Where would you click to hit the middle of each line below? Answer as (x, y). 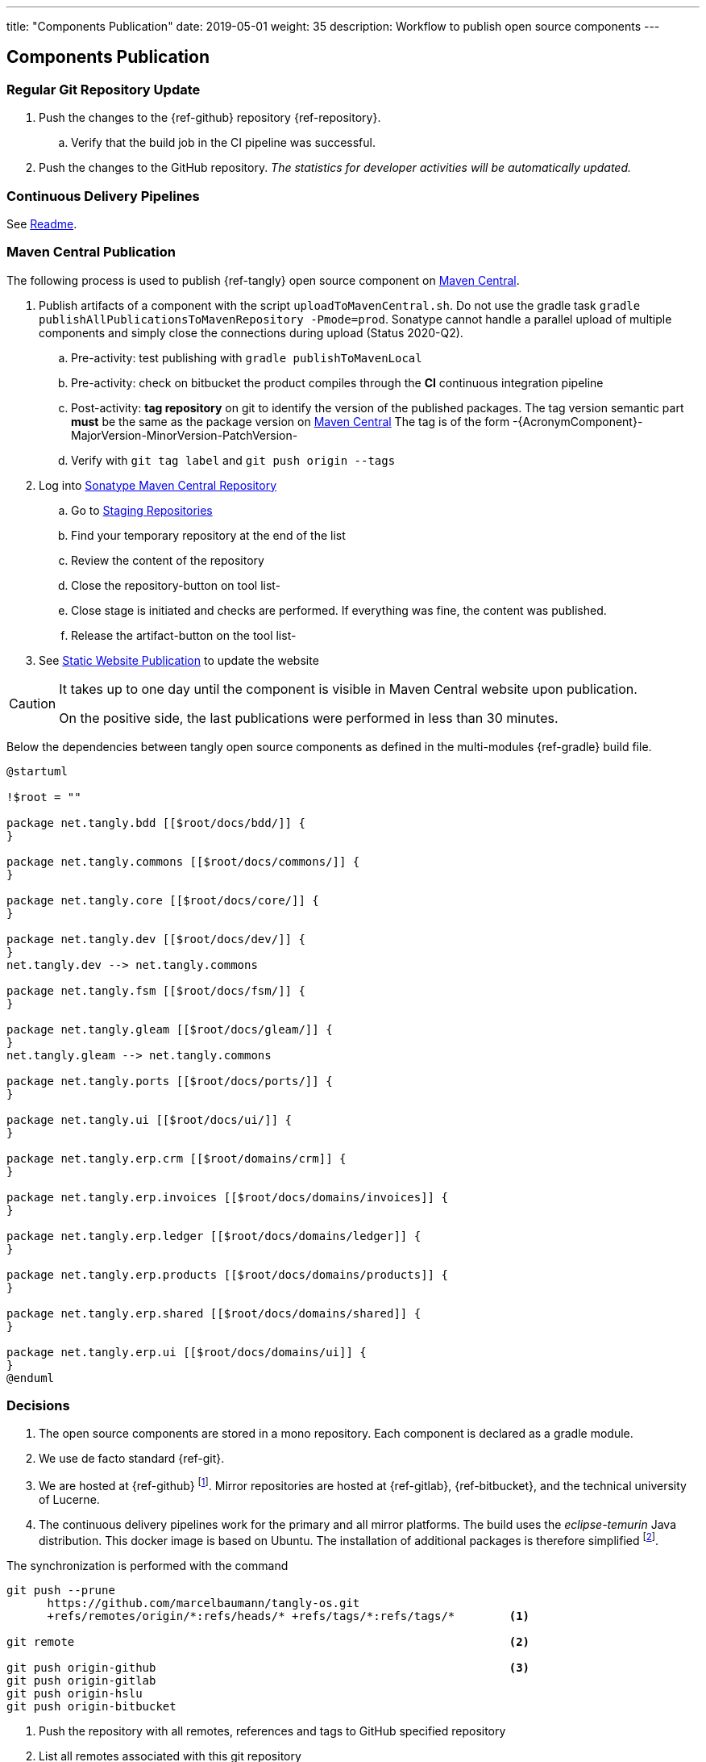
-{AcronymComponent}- (578, 421)
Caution (33, 703)
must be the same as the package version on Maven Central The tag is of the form (291, 421)
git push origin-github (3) (268, 1667)
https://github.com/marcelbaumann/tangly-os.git (203, 1603)
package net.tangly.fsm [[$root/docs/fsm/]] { (156, 990)
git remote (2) (268, 1641)
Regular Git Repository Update (104, 89)
